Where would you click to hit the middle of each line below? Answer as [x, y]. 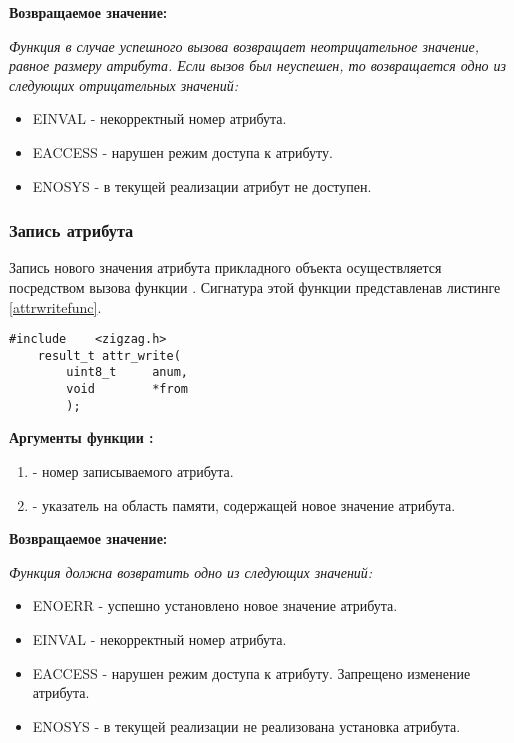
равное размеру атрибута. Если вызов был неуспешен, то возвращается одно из [258, 65]
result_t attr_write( [109, 355]
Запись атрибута [71, 230]
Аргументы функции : [81, 437]
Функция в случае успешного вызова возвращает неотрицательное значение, [244, 45]
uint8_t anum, [127, 372]
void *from [127, 389]
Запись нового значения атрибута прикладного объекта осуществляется [225, 267]
